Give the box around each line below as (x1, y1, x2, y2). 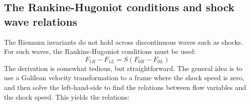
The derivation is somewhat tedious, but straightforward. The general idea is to (4, 63, 243, 73)
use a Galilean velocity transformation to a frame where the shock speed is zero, (4, 72, 245, 83)
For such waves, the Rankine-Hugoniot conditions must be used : (4, 46, 196, 56)
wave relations (4, 14, 77, 29)
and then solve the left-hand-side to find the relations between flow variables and (4, 82, 247, 92)
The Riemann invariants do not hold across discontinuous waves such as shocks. (4, 36, 243, 47)
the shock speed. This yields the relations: (4, 91, 130, 102)
